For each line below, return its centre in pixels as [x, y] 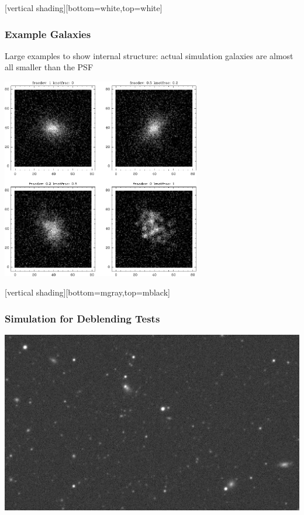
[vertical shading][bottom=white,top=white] [84, 8]
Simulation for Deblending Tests [82, 318]
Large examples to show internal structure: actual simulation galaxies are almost [149, 55]
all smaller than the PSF [49, 67]
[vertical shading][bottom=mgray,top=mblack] [87, 292]
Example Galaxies [48, 34]
